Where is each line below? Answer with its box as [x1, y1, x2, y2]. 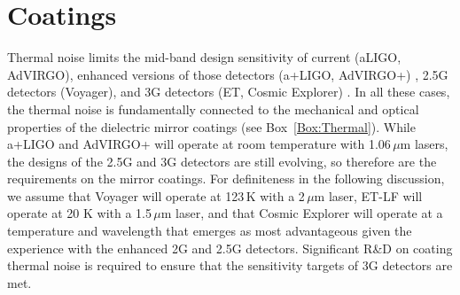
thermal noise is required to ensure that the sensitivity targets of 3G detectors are [7, 256, 453, 275]
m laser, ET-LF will [314, 186, 423, 205]
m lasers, [400, 135, 448, 153]
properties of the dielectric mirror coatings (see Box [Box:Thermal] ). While [7, 117, 416, 136]
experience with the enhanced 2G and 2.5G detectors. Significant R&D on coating [7, 238, 453, 257]
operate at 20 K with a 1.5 [7, 204, 152, 222]
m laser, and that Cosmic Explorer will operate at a [160, 204, 443, 222]
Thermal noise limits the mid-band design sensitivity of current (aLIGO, [7, 48, 402, 66]
